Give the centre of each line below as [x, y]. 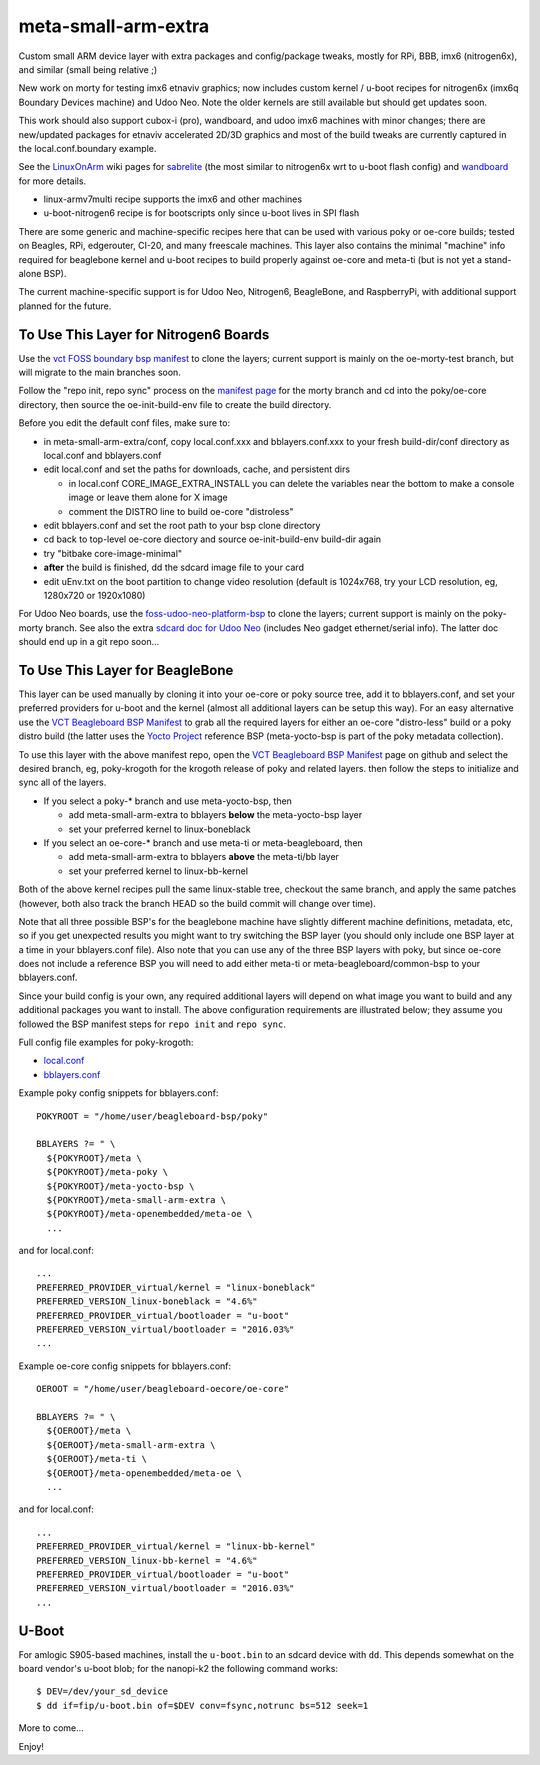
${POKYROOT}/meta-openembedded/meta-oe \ [149, 1214]
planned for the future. [65, 306]
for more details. [52, 181]
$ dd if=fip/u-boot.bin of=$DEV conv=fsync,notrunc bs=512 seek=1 [202, 1705]
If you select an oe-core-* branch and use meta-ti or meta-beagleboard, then [203, 842]
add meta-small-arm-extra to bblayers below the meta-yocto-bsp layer [215, 815]
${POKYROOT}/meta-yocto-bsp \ [120, 1186]
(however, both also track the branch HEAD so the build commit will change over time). [197, 903]
